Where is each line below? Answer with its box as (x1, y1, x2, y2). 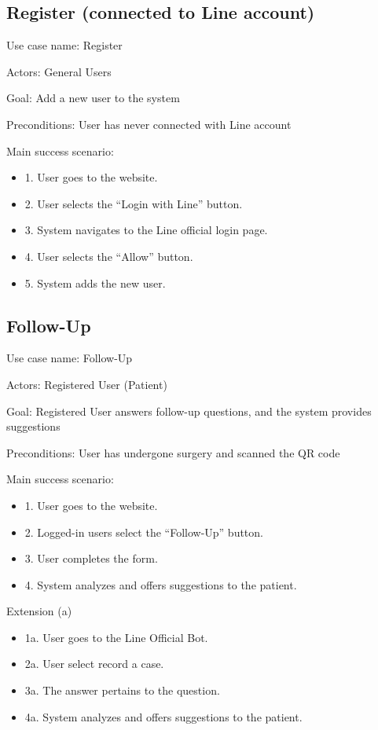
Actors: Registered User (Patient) (6, 376, 167, 392)
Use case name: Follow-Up (6, 350, 133, 366)
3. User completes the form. (24, 550, 158, 567)
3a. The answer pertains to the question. (24, 682, 220, 699)
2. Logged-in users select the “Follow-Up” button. (24, 523, 263, 540)
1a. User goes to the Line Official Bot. (24, 629, 208, 645)
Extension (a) (6, 603, 72, 619)
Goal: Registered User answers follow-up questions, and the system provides (6, 402, 372, 419)
